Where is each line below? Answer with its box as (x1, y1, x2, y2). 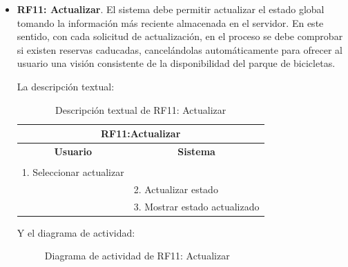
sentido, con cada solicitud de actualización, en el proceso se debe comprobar (17, 29, 343, 43)
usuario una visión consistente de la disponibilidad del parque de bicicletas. (17, 56, 336, 70)
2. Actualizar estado (133, 181, 218, 196)
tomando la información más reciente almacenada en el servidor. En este (17, 15, 324, 30)
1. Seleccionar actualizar (21, 165, 124, 179)
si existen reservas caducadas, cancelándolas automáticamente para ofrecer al (17, 42, 342, 57)
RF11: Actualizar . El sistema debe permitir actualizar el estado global (17, 2, 325, 16)
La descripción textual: (17, 79, 115, 93)
